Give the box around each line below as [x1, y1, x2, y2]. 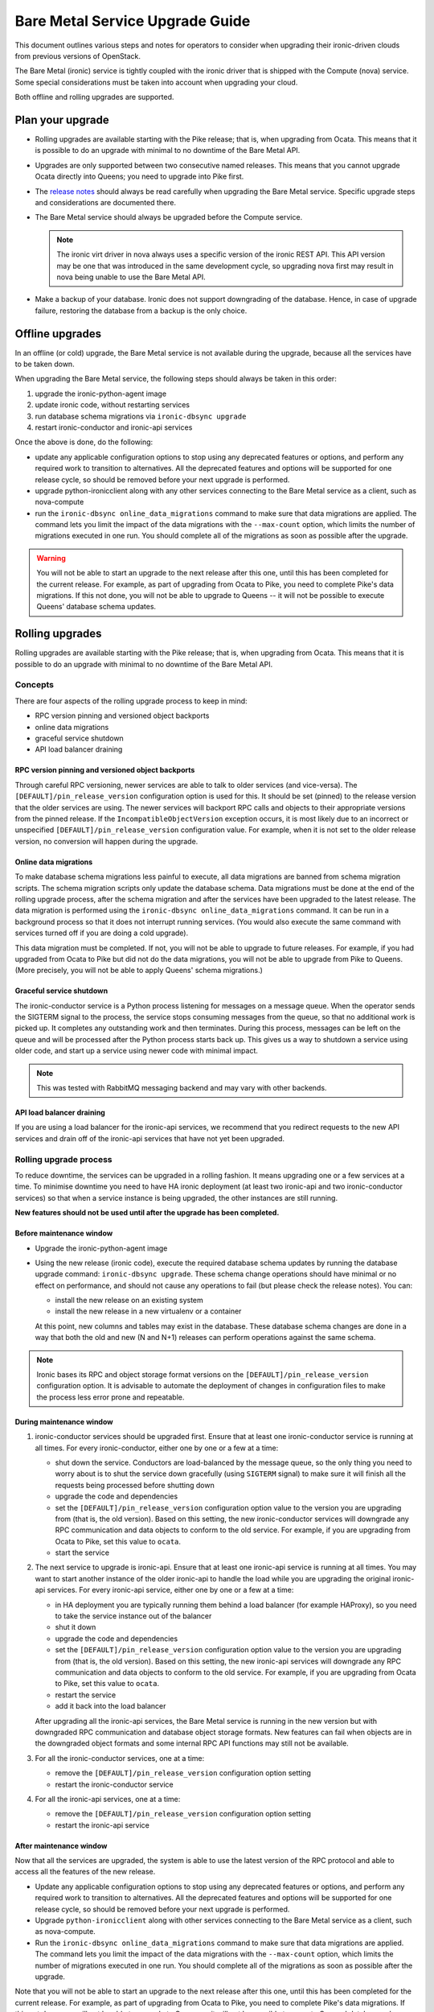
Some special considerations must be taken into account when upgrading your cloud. [14, 77, 298, 87]
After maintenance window [14, 1841, 108, 1850]
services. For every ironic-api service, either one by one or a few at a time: [47, 1585, 294, 1595]
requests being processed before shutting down [55, 1480, 215, 1490]
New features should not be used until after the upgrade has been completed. [14, 1208, 280, 1218]
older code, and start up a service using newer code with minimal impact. [14, 1046, 259, 1056]
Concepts [14, 679, 55, 691]
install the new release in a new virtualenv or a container [55, 1306, 242, 1316]
